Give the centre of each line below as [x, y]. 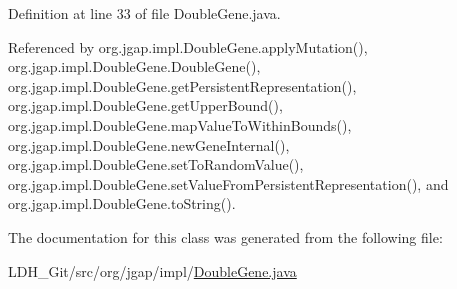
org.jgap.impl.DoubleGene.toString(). [122, 203]
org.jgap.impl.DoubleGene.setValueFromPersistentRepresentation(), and [228, 183]
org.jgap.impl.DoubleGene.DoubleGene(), [134, 66]
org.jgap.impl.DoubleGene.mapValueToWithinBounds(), [180, 124]
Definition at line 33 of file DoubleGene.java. [144, 13]
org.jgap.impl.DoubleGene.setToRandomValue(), [156, 164]
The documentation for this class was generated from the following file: [225, 236]
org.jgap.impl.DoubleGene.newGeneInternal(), [149, 144]
